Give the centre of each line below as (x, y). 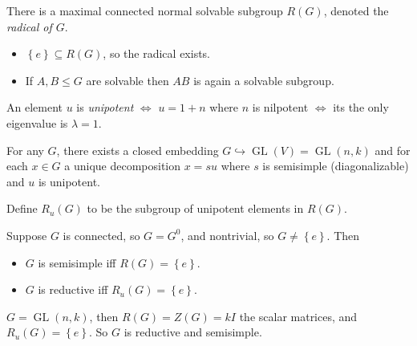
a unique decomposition (123, 166)
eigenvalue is (37, 122)
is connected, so (101, 235)
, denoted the (356, 10)
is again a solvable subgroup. (264, 80)
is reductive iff (73, 289)
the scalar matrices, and (298, 316)
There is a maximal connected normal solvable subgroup (145, 10)
